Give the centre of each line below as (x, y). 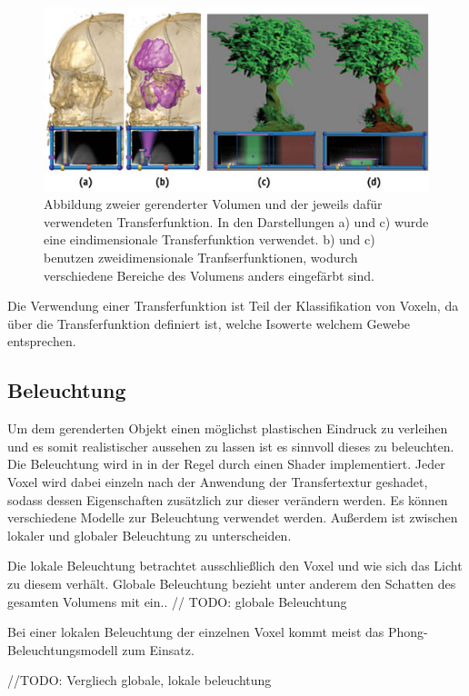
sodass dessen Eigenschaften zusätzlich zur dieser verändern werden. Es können (228, 499)
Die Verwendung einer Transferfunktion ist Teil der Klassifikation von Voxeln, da (233, 306)
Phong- (408, 632)
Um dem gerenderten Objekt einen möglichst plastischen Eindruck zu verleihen (228, 428)
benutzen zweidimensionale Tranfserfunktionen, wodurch (201, 258)
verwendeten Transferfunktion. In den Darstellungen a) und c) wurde (236, 221)
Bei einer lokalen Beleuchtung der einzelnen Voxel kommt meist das (196, 632)
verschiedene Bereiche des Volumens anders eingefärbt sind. (209, 275)
